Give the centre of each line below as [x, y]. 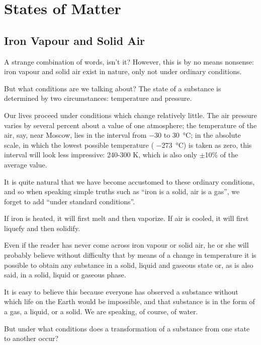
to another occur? [31, 338]
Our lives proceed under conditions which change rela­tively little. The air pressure [131, 115]
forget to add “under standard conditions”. [70, 201]
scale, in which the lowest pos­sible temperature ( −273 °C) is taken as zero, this [128, 145]
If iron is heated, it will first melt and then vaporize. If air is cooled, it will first [126, 218]
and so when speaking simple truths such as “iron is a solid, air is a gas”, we [122, 191]
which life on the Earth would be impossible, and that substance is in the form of [129, 301]
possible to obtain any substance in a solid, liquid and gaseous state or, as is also [129, 265]
